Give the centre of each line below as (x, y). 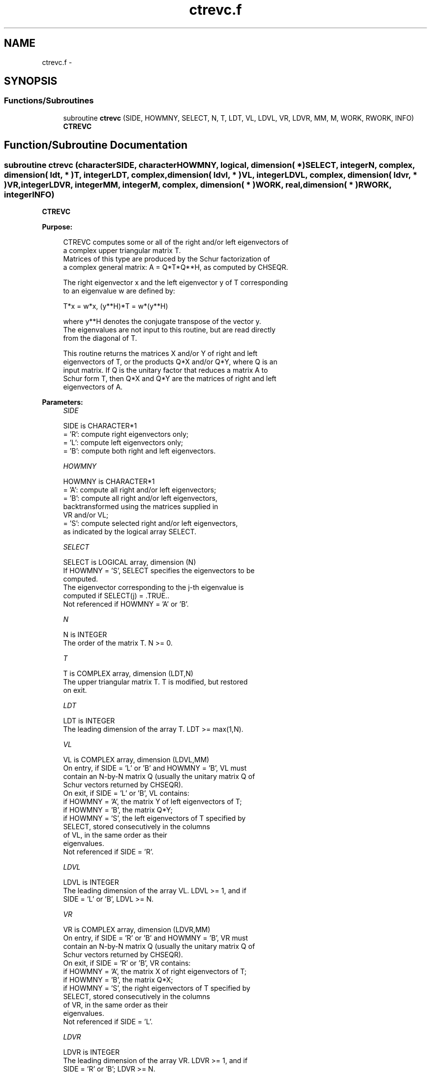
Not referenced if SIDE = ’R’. (108, 852)
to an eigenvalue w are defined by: (119, 291)
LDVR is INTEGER (91, 1052)
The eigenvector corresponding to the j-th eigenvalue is (154, 587)
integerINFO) (29, 194)
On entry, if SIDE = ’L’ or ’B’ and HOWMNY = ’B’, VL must (155, 768)
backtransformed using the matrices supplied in (141, 507)
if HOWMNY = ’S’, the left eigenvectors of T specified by (154, 818)
